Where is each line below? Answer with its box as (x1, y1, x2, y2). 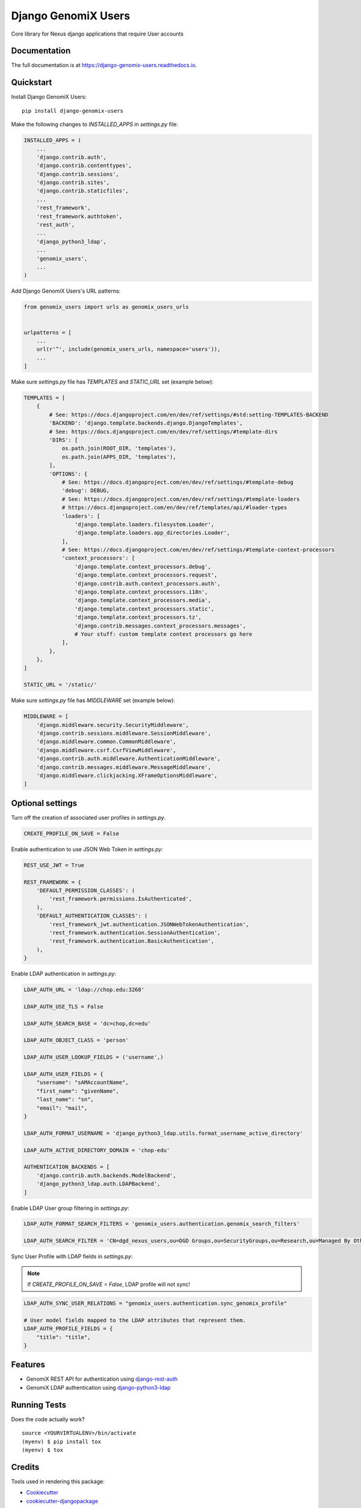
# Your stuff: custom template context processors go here (74, 630, 253, 638)
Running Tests (11, 1399, 66, 1410)
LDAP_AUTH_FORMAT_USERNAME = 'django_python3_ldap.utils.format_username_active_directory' (23, 1130, 303, 1136)
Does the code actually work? (11, 1415, 85, 1423)
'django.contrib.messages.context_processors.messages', (74, 622, 246, 629)
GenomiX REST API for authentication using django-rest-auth (26, 1375, 178, 1383)
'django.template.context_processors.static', (74, 605, 215, 612)
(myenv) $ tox (22, 1446, 63, 1453)
